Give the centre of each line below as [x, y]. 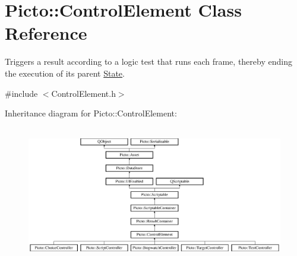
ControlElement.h [83, 93]
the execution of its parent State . [65, 73]
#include [21, 93]
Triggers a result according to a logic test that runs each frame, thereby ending [148, 61]
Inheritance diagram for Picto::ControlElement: [91, 113]
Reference [46, 33]
